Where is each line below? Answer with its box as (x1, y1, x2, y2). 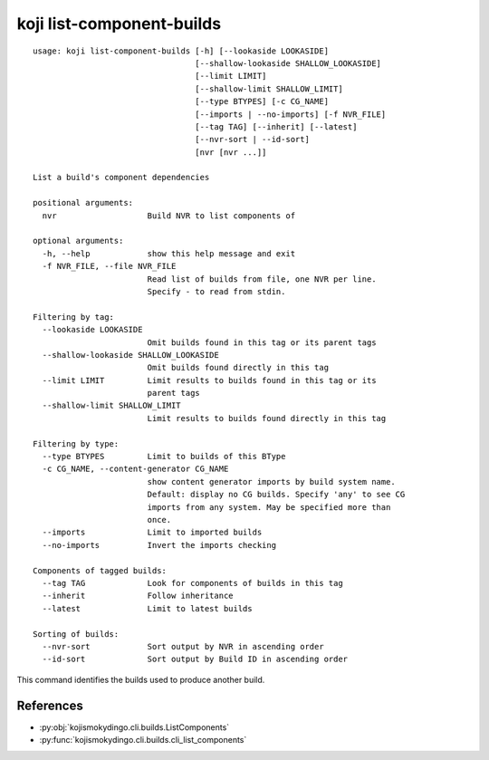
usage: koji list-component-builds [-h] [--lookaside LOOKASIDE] (33, 45, 330, 56)
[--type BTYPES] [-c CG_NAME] (195, 96, 330, 107)
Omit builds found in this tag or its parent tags (147, 337, 377, 348)
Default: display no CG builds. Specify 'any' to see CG (147, 489, 406, 500)
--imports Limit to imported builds (42, 527, 263, 538)
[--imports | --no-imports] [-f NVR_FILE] (195, 109, 387, 120)
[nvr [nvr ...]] (195, 147, 267, 158)
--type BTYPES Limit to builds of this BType (42, 451, 286, 462)
